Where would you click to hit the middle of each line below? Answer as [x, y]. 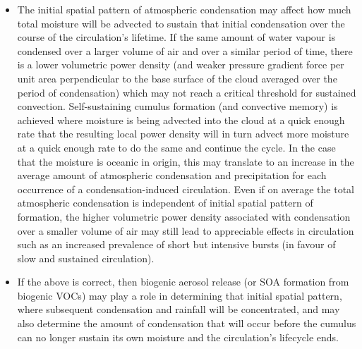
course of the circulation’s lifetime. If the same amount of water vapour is [176, 37]
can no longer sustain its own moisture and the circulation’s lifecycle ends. [178, 337]
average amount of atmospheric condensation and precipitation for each [172, 175]
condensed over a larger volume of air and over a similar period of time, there [185, 50]
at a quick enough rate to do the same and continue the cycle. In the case [176, 147]
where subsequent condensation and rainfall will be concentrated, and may [179, 309]
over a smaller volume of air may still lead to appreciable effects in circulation [186, 230]
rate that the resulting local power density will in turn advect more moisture [183, 134]
